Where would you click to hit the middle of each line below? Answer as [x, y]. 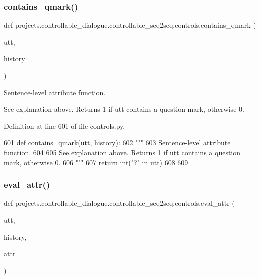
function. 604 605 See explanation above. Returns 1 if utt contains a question [122, 152]
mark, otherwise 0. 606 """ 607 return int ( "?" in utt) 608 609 [96, 162]
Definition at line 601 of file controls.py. [65, 126]
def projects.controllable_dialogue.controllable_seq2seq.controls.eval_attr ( [119, 203]
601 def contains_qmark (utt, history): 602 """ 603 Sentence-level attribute [117, 142]
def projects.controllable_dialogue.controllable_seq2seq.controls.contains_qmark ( [130, 25]
